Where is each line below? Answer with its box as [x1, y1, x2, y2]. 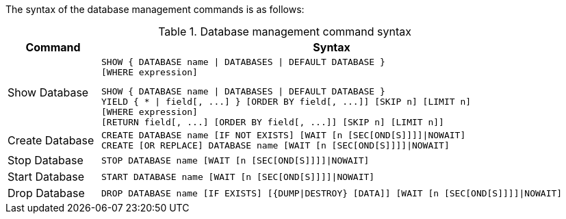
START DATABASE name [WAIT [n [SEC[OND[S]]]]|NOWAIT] [101, 171, 375, 182]
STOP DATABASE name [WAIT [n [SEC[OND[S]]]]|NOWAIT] [101, 155, 370, 166]
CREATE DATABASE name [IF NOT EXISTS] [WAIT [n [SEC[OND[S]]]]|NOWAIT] [101, 130, 466, 140]
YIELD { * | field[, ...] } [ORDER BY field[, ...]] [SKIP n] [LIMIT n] [101, 96, 472, 107]
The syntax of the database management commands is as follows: [5, 3, 305, 15]
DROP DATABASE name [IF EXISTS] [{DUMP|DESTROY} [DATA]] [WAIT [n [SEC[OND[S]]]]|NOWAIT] [101, 188, 563, 198]
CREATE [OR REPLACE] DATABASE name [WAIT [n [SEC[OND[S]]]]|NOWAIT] [101, 140, 450, 151]
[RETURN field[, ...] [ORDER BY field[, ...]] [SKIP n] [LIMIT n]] [101, 117, 444, 127]
